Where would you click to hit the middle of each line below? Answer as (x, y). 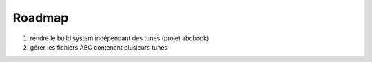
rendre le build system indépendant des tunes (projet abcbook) (120, 38)
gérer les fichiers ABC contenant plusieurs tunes (99, 47)
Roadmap (41, 18)
